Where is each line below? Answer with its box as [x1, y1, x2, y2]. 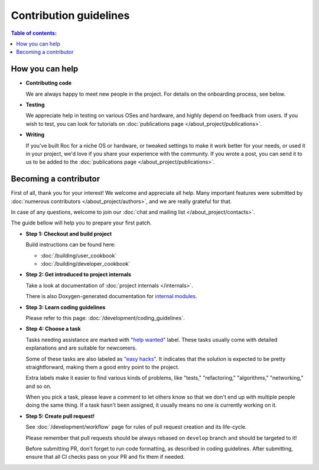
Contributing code [25, 80, 72, 87]
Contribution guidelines [11, 9, 130, 22]
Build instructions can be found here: [25, 241, 116, 248]
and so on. [25, 383, 52, 390]
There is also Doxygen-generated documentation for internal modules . [25, 293, 197, 300]
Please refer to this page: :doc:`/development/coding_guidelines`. [25, 314, 185, 321]
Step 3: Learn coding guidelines [25, 303, 106, 311]
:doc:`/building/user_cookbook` [40, 252, 117, 259]
